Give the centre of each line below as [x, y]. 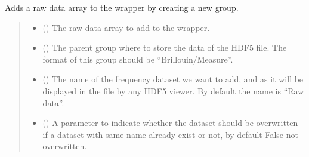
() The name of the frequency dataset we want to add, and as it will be [173, 79]
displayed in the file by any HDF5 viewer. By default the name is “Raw [173, 90]
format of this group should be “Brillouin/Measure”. [138, 59]
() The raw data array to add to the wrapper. [126, 27]
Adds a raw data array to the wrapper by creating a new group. [122, 7]
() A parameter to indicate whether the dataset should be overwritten [170, 123]
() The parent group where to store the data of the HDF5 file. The [165, 47]
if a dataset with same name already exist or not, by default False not [170, 134]
